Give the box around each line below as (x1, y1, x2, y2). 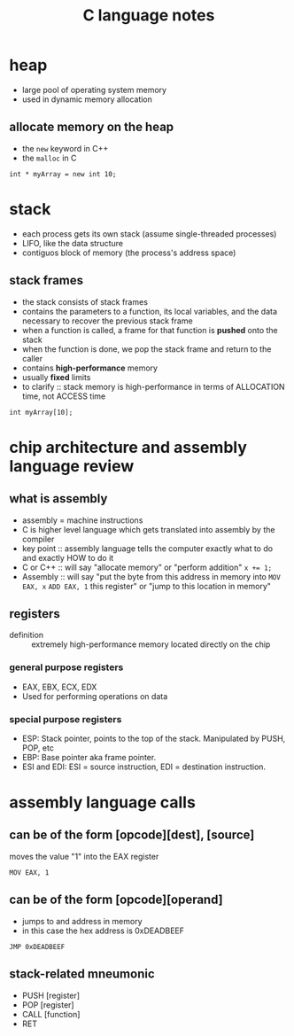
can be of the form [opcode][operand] (9, 892, 223, 907)
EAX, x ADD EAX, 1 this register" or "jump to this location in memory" (21, 580, 272, 591)
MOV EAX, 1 (9, 868, 50, 877)
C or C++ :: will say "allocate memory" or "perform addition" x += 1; (21, 562, 273, 573)
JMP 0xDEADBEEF (9, 942, 66, 951)
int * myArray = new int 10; (9, 169, 117, 178)
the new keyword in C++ (21, 143, 109, 153)
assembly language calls (9, 792, 197, 813)
